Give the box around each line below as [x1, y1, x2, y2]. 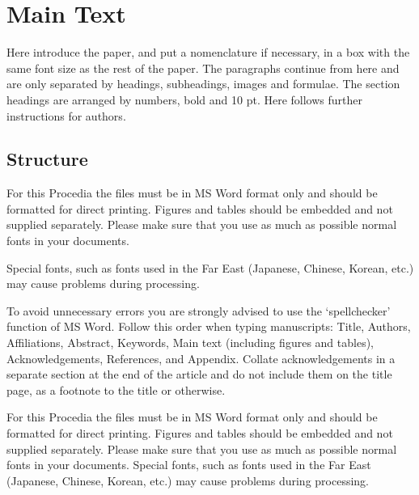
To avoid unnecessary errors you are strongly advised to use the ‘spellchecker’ [6, 302, 391, 319]
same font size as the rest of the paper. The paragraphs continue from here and [6, 59, 400, 76]
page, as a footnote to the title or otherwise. [6, 381, 226, 398]
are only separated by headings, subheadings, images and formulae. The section [6, 75, 400, 92]
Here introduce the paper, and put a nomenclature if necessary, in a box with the [6, 44, 410, 61]
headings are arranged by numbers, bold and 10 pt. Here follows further [6, 91, 362, 108]
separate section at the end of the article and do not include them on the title [6, 366, 392, 383]
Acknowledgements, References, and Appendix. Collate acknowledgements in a [6, 349, 396, 366]
